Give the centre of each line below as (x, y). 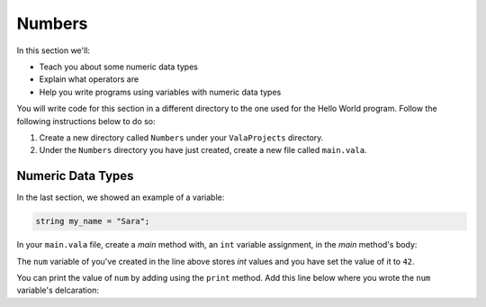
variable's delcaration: (58, 290)
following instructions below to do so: (86, 121)
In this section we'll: (53, 50)
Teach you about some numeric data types (118, 67)
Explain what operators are (89, 79)
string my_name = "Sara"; (93, 221)
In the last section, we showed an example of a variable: (121, 197)
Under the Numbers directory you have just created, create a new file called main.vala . (203, 150)
